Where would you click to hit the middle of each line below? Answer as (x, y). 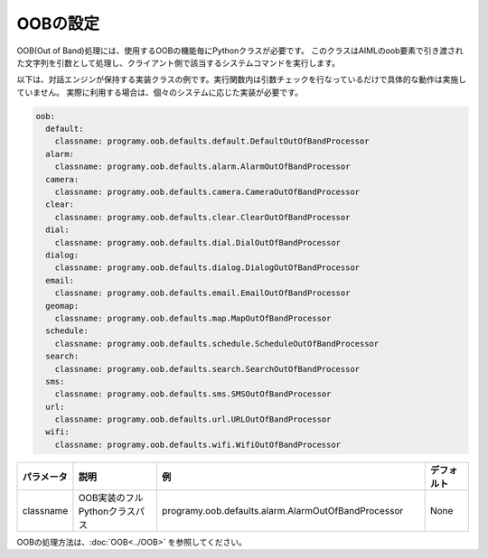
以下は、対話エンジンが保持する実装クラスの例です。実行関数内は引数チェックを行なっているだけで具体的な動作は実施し (242, 79)
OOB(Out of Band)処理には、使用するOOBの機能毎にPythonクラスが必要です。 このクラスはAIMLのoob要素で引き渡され (240, 51)
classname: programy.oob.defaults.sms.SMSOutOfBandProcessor (193, 394)
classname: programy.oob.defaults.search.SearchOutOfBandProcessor (207, 369)
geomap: (62, 306)
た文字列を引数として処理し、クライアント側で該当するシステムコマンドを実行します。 (178, 62)
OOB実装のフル (111, 498)
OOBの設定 (58, 23)
